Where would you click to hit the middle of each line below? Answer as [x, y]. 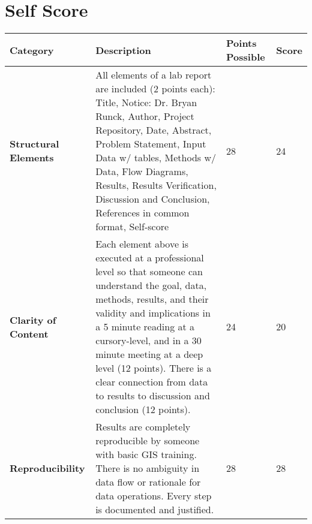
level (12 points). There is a [154, 368]
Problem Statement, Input [151, 144]
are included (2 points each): [155, 89]
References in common [142, 213]
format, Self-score [132, 227]
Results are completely [143, 427]
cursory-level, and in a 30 [148, 341]
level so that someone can [149, 272]
